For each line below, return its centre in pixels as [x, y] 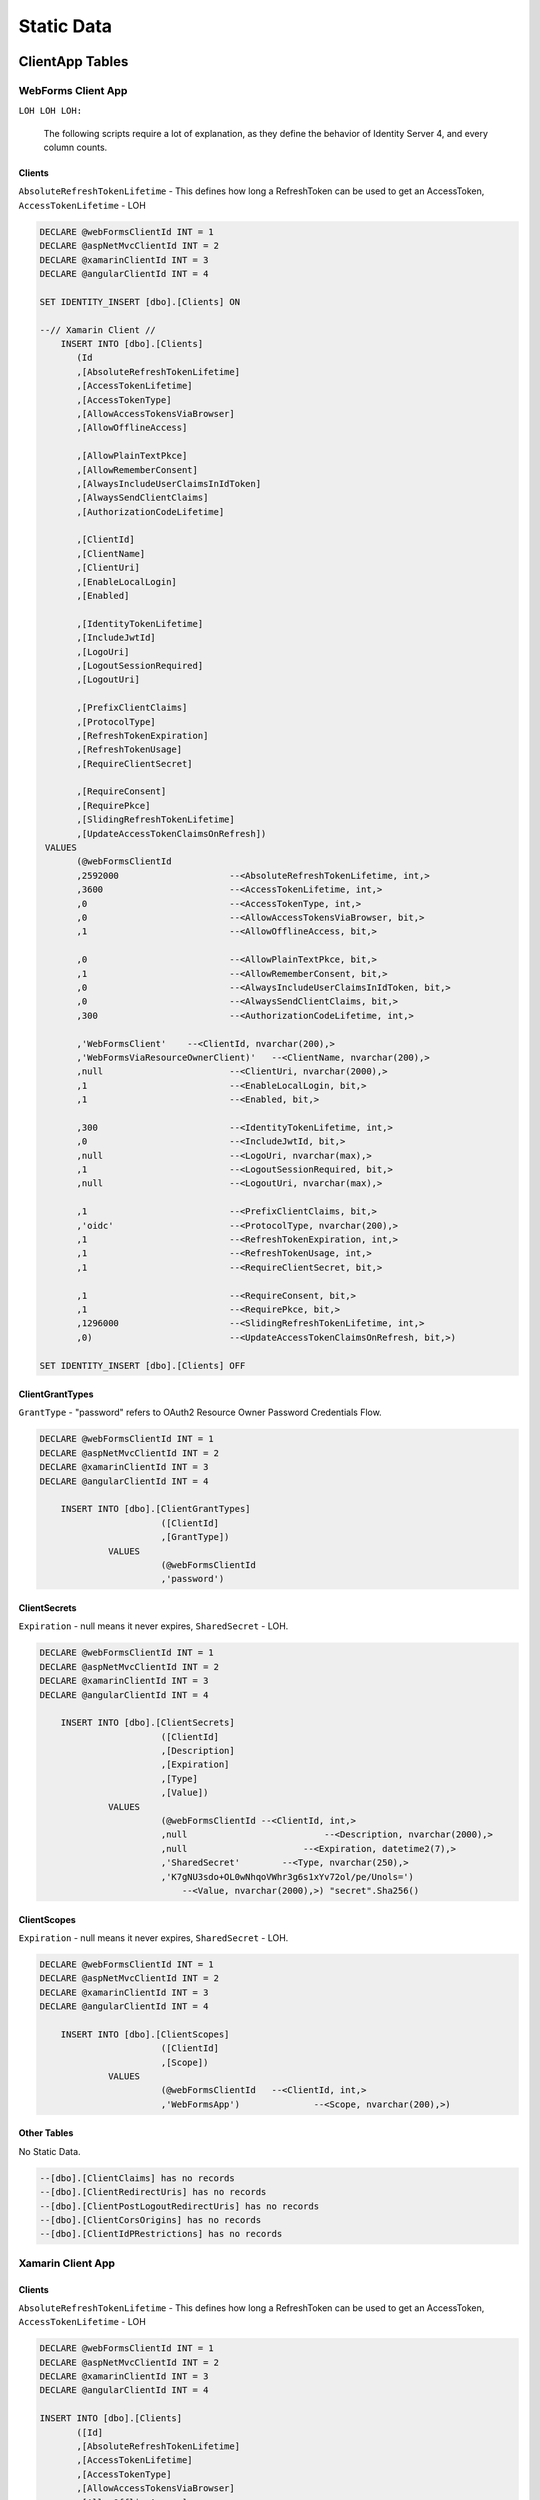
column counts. [75, 147]
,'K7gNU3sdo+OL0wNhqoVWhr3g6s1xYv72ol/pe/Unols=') [287, 1876]
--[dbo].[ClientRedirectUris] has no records [153, 2192]
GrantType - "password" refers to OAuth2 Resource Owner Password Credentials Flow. [200, 1412]
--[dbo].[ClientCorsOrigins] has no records [150, 2220]
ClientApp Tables [73, 61]
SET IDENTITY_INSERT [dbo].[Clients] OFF [142, 1365]
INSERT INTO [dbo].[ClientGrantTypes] [155, 1509]
